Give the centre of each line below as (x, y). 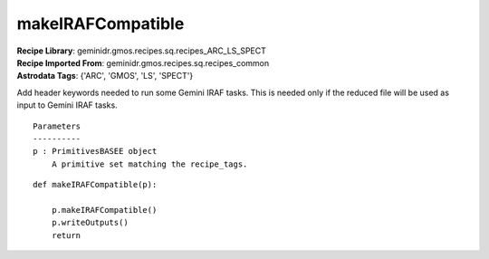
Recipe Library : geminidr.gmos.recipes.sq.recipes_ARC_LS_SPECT (142, 51)
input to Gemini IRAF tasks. (67, 105)
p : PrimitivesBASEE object (95, 151)
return (66, 235)
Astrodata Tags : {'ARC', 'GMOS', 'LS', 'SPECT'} (105, 76)
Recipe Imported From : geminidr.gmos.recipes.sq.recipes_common (143, 62)
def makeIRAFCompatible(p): (95, 185)
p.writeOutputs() (90, 223)
